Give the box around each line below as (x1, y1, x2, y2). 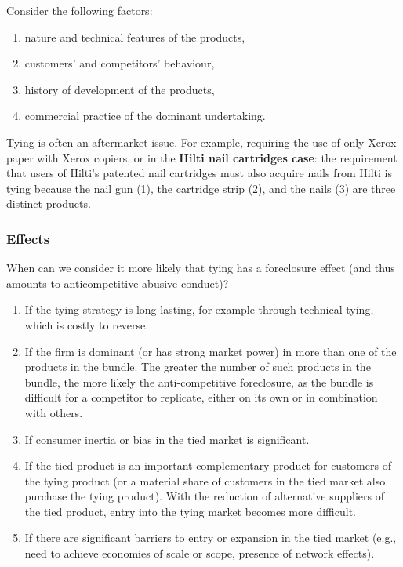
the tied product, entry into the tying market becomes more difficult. (24, 503, 356, 519)
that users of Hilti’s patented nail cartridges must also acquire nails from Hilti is (6, 165, 392, 181)
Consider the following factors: (6, 2, 153, 18)
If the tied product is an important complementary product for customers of (24, 457, 391, 474)
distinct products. (6, 195, 91, 212)
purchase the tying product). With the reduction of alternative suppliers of (24, 488, 385, 504)
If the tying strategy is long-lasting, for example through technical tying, (24, 301, 374, 318)
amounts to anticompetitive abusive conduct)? (6, 274, 229, 291)
